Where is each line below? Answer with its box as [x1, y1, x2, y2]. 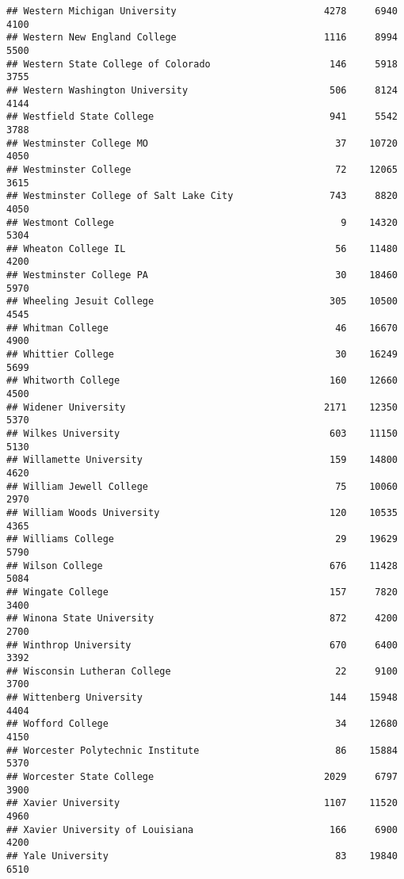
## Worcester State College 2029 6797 [6, 771, 398, 783]
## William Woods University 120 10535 [6, 506, 398, 518]
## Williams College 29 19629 [6, 533, 398, 545]
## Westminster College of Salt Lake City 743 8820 [6, 190, 398, 202]
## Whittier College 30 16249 [6, 349, 398, 361]
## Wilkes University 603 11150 [6, 428, 398, 439]
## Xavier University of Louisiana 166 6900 [6, 824, 398, 835]
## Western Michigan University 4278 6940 [6, 6, 398, 17]
